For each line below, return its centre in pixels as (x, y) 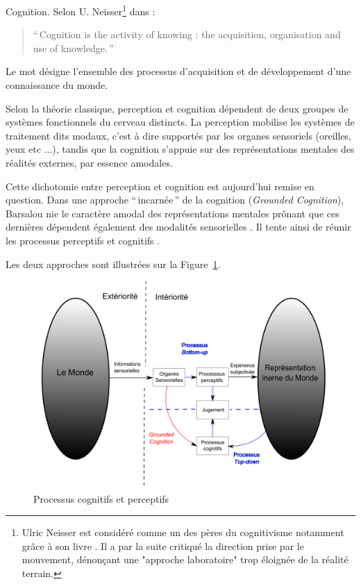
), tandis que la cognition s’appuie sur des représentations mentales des (203, 149)
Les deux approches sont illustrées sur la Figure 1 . (113, 264)
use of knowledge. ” (73, 48)
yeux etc (23, 149)
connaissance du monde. (57, 85)
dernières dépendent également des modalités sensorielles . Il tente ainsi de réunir (178, 227)
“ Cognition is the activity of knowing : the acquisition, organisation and (187, 34)
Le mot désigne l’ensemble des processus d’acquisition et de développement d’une (178, 71)
